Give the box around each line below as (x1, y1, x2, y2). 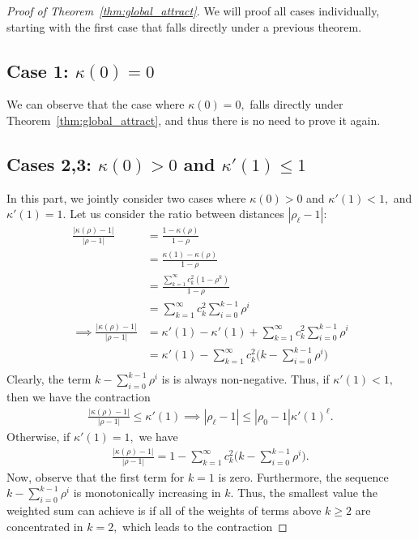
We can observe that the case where (6, 96, 185, 113)
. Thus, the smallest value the (230, 484, 378, 501)
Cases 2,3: (6, 151, 92, 176)
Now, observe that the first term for (6, 468, 185, 485)
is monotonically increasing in (73, 484, 221, 501)
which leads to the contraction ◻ (122, 517, 288, 534)
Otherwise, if (6, 428, 70, 445)
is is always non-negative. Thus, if (161, 371, 330, 388)
